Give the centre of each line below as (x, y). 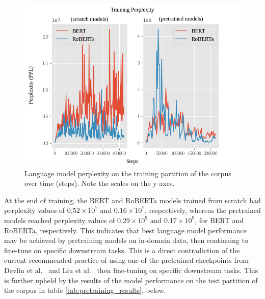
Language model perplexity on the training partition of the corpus (128, 173)
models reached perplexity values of (60, 220)
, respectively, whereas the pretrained (203, 210)
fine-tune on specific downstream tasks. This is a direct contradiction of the (122, 250)
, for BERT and (219, 220)
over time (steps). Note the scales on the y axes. (100, 183)
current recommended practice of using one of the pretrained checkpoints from (126, 260)
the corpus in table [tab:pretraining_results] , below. (85, 290)
